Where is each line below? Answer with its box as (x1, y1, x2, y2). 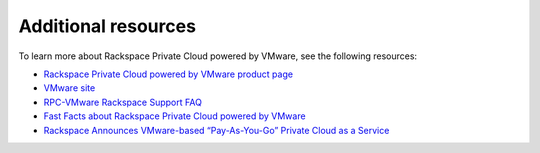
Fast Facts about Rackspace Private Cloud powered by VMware (43, 110, 306, 122)
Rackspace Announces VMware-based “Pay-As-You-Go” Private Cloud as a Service (43, 124, 390, 136)
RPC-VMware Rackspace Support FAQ (43, 96, 202, 108)
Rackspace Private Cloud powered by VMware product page (43, 68, 294, 80)
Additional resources (18, 15, 197, 37)
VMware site (43, 82, 96, 94)
